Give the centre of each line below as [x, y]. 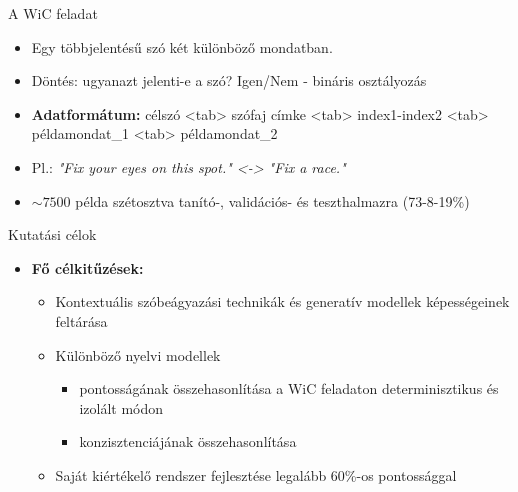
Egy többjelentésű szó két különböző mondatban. [182, 46]
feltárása [81, 320]
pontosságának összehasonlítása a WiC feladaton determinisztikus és [289, 388]
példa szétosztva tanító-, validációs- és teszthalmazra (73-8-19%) [272, 200]
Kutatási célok [52, 234]
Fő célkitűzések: [87, 267]
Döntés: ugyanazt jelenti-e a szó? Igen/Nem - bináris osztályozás [229, 80]
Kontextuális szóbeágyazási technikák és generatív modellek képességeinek [282, 301]
